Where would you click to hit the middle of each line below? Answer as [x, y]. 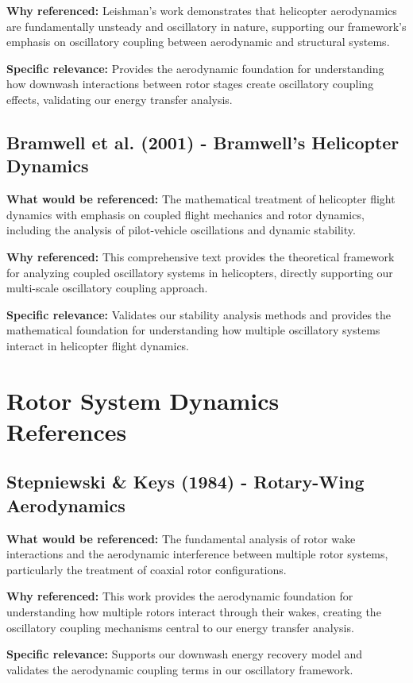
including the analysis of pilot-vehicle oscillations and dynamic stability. [181, 230]
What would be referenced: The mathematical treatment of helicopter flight [201, 199]
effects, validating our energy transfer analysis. [120, 99]
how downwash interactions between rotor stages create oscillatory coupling [190, 84]
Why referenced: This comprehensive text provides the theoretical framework [201, 256]
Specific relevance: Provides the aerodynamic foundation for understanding [195, 68]
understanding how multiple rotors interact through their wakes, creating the [194, 612]
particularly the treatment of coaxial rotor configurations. [147, 569]
